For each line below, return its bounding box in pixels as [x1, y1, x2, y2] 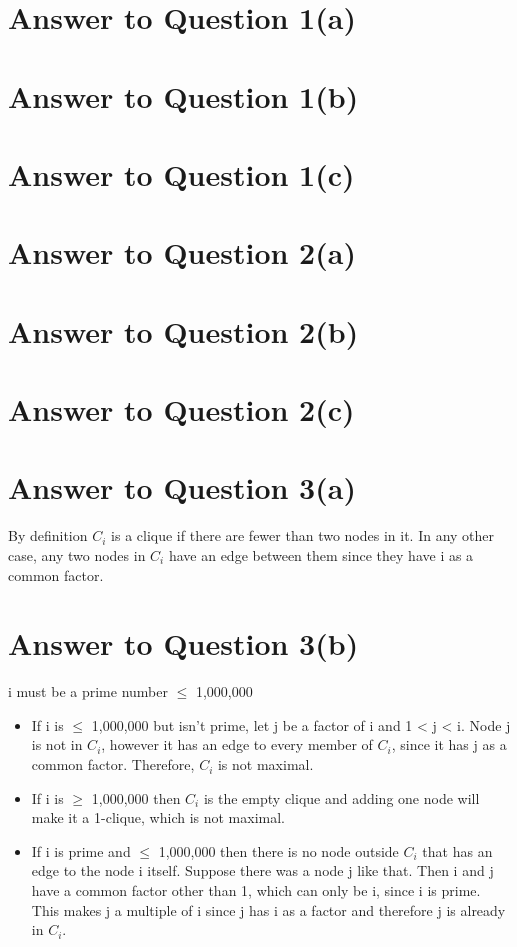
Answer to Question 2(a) [8, 232, 356, 273]
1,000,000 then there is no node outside [158, 840, 399, 861]
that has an [422, 840, 493, 861]
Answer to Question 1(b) [8, 75, 359, 116]
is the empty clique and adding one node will [203, 787, 480, 808]
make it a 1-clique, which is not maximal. [31, 807, 286, 828]
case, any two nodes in [8, 544, 146, 565]
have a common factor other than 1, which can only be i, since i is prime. [31, 880, 481, 901]
